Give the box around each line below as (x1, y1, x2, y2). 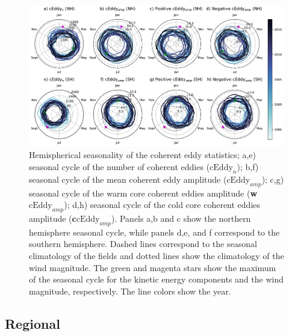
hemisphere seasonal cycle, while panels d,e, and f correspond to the (29, 225, 280, 238)
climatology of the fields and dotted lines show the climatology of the (29, 249, 284, 261)
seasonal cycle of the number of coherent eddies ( (29, 160, 210, 173)
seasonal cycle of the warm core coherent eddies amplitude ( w (29, 186, 258, 199)
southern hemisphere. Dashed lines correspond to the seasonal (29, 237, 257, 250)
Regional (5, 314, 60, 332)
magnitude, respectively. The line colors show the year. (29, 284, 231, 297)
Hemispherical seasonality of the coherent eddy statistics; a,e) (29, 148, 256, 161)
